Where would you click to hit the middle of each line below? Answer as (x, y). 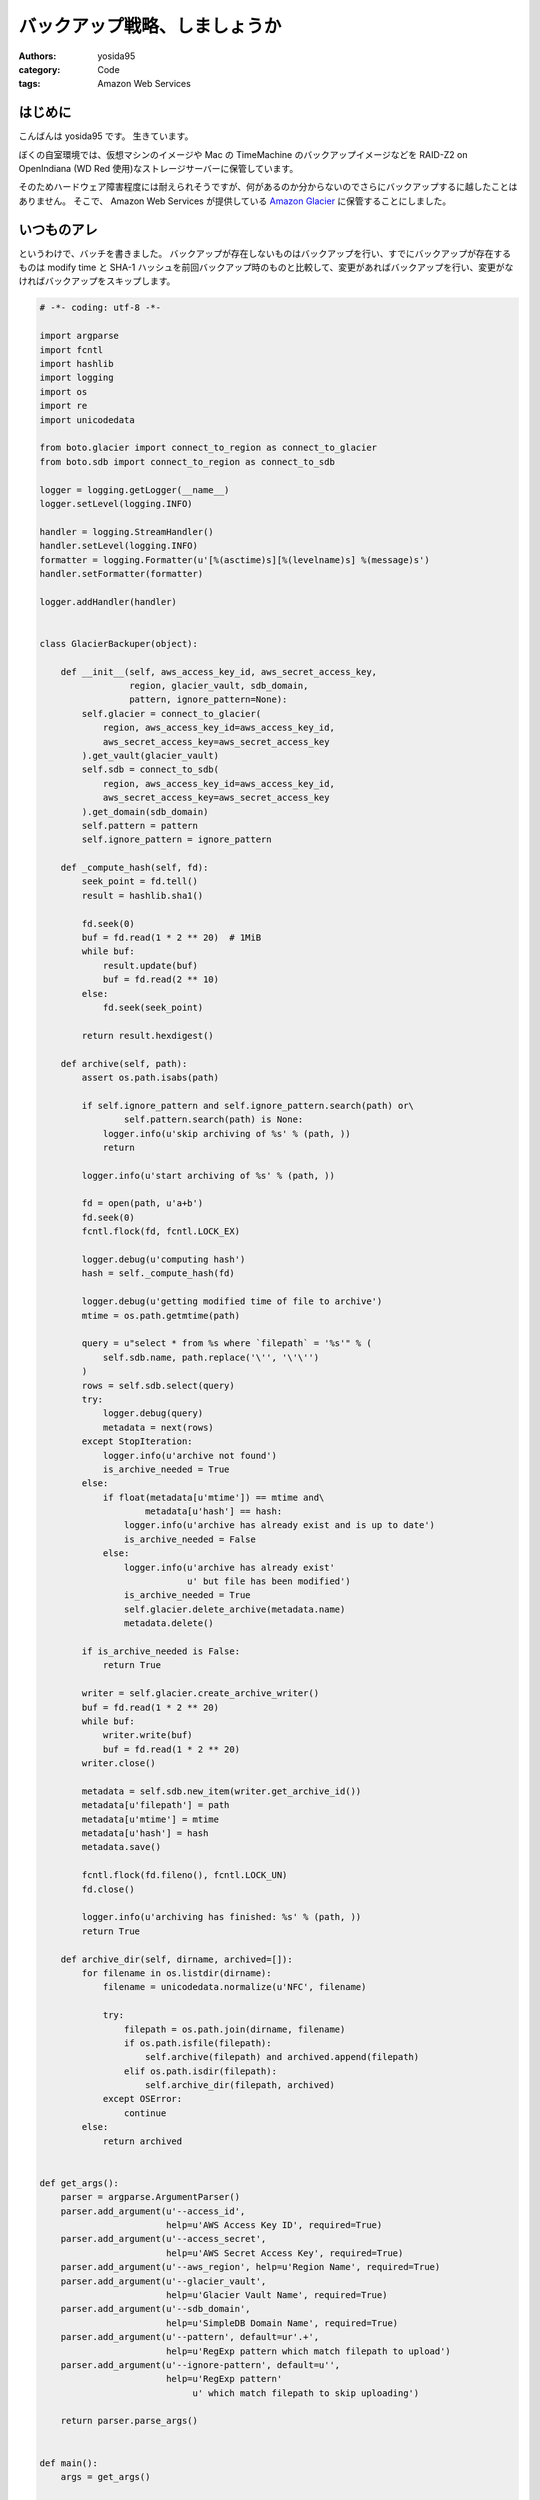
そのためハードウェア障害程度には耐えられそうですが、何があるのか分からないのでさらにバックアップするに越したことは (268, 187)
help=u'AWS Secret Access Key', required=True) (284, 2253)
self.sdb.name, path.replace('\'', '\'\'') (211, 1357)
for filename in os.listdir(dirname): (176, 1973)
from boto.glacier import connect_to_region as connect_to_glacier (208, 448)
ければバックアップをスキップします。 (97, 281)
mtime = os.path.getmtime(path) (160, 1315)
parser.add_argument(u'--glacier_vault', (163, 2281)
